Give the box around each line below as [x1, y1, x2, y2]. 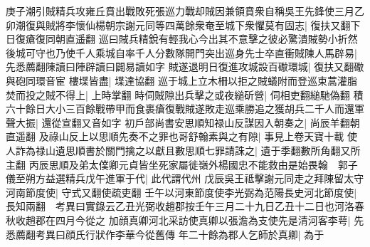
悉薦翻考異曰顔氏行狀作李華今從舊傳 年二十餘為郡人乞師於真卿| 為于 [6, 226, 324, 241]
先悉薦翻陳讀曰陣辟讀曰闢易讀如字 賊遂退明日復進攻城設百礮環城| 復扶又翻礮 [6, 59, 364, 74]
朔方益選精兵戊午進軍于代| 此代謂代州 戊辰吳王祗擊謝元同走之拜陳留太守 [25, 171, 364, 186]
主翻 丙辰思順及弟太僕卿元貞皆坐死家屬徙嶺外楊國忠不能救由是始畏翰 [6, 157, 328, 172]
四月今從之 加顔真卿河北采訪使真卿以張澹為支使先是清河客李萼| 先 [55, 212, 364, 227]
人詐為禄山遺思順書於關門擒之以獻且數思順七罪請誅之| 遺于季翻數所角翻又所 [6, 142, 361, 157]
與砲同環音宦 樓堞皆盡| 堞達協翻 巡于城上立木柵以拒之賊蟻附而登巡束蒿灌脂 [6, 73, 357, 88]
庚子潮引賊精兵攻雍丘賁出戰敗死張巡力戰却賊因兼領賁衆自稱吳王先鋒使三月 [6, 4, 354, 18]
